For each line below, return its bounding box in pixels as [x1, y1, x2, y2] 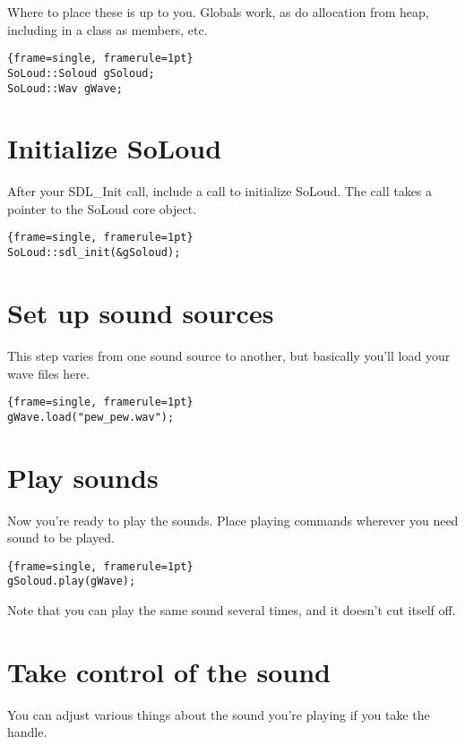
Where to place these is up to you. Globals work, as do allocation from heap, [7, 3, 429, 21]
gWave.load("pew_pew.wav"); [7, 410, 175, 423]
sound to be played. [7, 528, 115, 547]
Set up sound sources [7, 294, 274, 330]
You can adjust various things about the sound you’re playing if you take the [7, 705, 430, 723]
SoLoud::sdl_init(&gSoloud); [7, 246, 181, 260]
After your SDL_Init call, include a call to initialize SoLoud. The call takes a [7, 182, 433, 201]
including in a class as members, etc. [7, 20, 208, 38]
